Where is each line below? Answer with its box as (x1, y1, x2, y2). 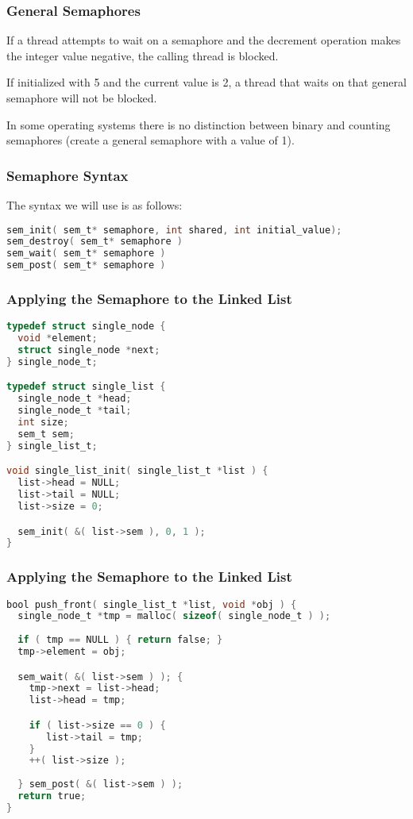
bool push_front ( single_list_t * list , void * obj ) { (6, 598, 297, 610)
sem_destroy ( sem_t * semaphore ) (6, 236, 183, 248)
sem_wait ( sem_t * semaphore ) (6, 248, 166, 260)
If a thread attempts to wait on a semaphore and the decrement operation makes (6, 32, 401, 48)
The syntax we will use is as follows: (6, 197, 183, 213)
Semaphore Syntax (6, 165, 129, 185)
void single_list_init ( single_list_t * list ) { (6, 465, 268, 477)
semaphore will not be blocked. (6, 90, 157, 106)
